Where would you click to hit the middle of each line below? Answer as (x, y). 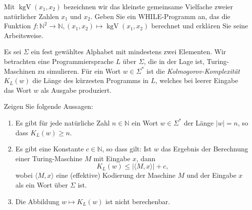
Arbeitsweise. (24, 35)
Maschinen (20, 71)
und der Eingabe (211, 175)
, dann (146, 158)
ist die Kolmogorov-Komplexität (193, 71)
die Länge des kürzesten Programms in (91, 80)
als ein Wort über (42, 184)
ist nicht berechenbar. (138, 201)
